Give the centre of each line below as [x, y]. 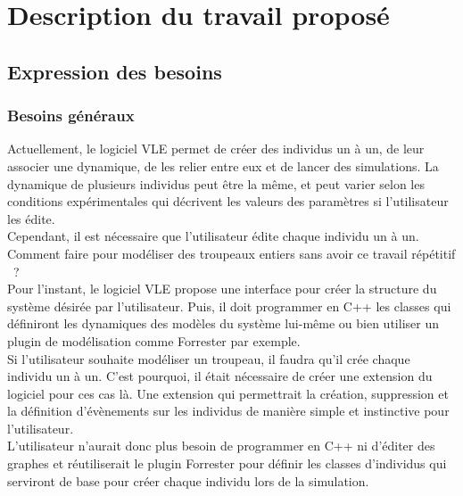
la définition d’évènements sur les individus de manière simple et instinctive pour [228, 411]
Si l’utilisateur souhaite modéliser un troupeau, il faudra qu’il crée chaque [209, 358]
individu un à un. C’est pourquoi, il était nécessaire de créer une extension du [220, 376]
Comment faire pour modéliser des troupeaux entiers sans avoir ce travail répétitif [231, 253]
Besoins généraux [71, 116]
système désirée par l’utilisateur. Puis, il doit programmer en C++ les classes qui [229, 306]
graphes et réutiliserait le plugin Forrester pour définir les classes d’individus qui [227, 463]
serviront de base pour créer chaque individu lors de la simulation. [188, 480]
